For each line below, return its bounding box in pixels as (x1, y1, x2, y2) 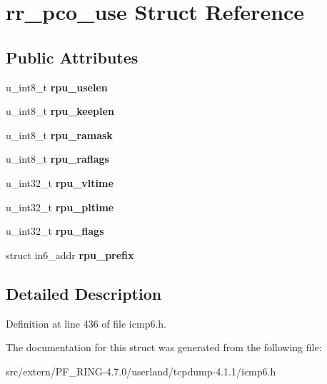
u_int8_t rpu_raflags (6, 151, 109, 166)
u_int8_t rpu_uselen (6, 79, 108, 94)
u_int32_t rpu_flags (6, 223, 104, 238)
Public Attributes (6, 46, 139, 68)
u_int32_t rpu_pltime (6, 199, 114, 214)
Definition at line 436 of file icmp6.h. (6, 315, 166, 330)
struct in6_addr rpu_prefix (6, 247, 134, 262)
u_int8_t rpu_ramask (6, 127, 113, 142)
